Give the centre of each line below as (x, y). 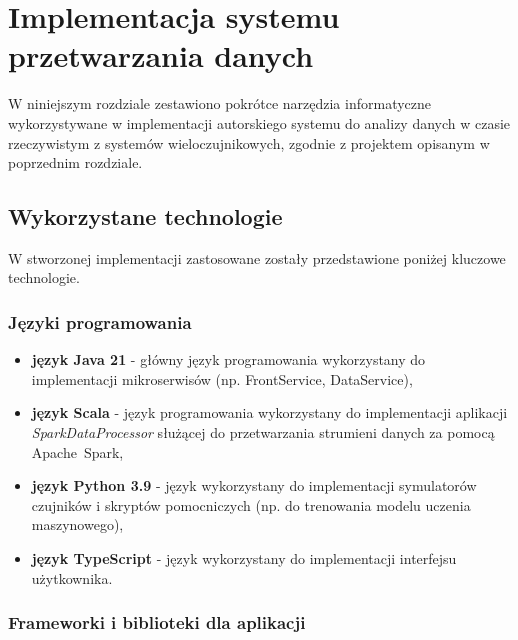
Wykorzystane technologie (145, 216)
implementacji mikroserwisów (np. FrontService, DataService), (222, 378)
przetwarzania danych (161, 55)
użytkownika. (72, 577)
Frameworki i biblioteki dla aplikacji (157, 622)
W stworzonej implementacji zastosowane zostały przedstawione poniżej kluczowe (257, 257)
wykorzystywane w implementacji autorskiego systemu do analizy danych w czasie (259, 122)
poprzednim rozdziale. (75, 162)
